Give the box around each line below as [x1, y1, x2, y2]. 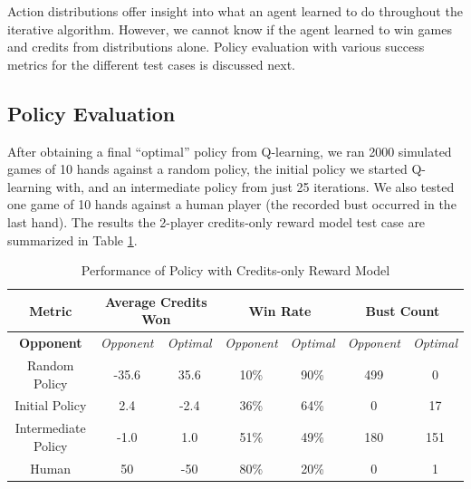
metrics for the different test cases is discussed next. [7, 54, 295, 73]
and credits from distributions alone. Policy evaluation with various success [7, 37, 425, 56]
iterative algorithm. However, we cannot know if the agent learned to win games [7, 19, 452, 38]
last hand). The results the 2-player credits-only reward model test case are [7, 212, 426, 231]
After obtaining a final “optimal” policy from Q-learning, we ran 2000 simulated [7, 141, 452, 160]
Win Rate [248, 301, 312, 320]
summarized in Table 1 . [7, 230, 138, 249]
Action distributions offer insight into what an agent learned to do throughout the [7, 2, 463, 20]
